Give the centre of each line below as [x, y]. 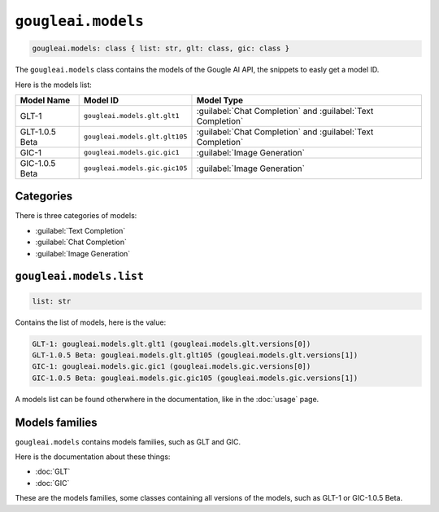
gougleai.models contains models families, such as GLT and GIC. [128, 442]
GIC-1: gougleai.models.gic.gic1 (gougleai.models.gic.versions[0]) [172, 367]
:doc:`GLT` [53, 471]
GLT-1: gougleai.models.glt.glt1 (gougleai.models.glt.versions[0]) [172, 344]
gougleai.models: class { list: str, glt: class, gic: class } [161, 48]
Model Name [45, 100]
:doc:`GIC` [52, 483]
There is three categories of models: [76, 216]
